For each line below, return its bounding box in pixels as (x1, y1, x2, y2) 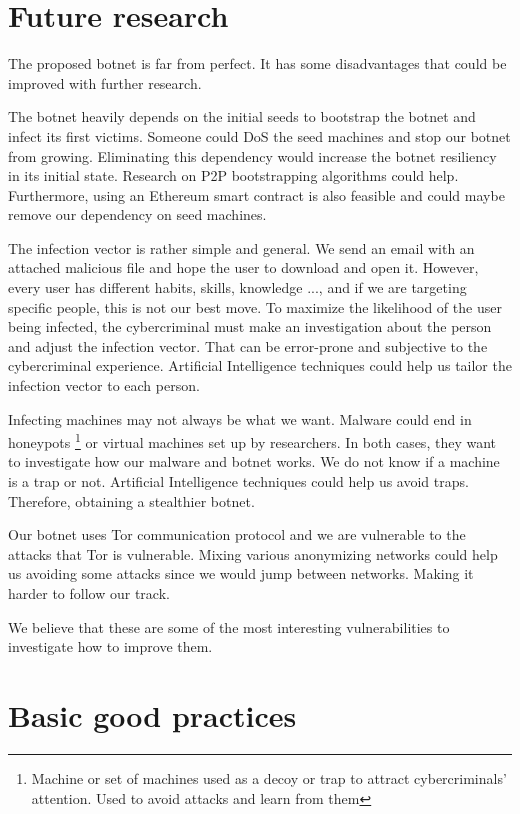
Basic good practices (8, 695, 297, 735)
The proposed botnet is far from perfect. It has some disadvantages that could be (8, 53, 507, 74)
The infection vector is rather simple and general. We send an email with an (8, 237, 475, 258)
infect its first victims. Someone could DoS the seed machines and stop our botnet (8, 125, 511, 146)
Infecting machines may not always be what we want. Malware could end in (8, 408, 472, 429)
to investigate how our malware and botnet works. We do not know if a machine (8, 451, 500, 472)
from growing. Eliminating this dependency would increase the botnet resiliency (8, 145, 497, 166)
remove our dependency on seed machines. (8, 204, 267, 225)
